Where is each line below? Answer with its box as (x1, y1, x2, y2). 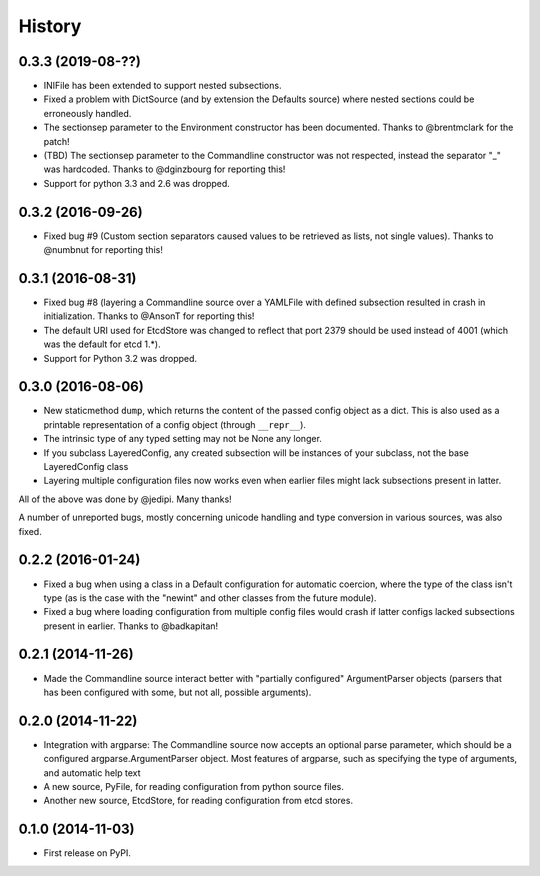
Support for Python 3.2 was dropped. (43, 352, 198, 364)
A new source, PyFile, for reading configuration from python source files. (43, 781, 344, 793)
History (18, 15, 82, 37)
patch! (43, 135, 70, 147)
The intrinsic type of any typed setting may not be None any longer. (43, 433, 322, 445)
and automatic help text (43, 766, 141, 779)
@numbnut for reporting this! (43, 244, 164, 256)
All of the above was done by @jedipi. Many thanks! (18, 493, 232, 505)
